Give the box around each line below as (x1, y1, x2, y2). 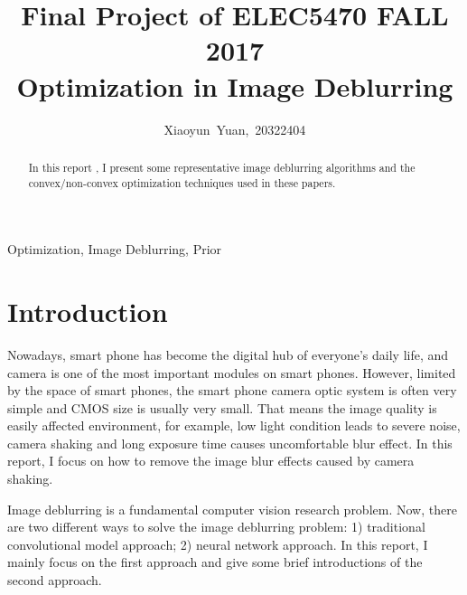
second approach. (7, 571, 102, 590)
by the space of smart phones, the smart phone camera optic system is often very (7, 381, 457, 400)
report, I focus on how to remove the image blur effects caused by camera (7, 451, 415, 470)
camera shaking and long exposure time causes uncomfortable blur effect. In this (7, 433, 453, 452)
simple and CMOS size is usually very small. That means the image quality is (7, 398, 437, 417)
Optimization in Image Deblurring (16, 67, 453, 104)
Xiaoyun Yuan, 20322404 (163, 119, 306, 138)
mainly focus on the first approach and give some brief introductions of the (7, 552, 423, 571)
